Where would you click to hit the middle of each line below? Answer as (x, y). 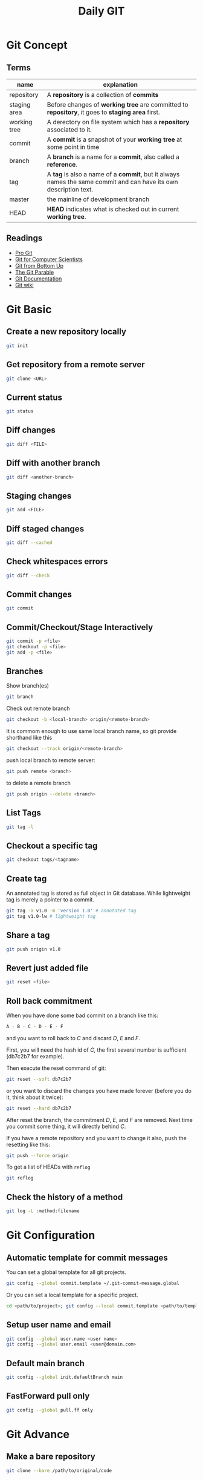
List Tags (24, 813)
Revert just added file (47, 968)
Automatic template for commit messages (87, 1257)
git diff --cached (29, 543)
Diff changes (31, 430)
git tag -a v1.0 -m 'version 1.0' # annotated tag (71, 911)
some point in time (73, 147)
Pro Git (24, 253)
